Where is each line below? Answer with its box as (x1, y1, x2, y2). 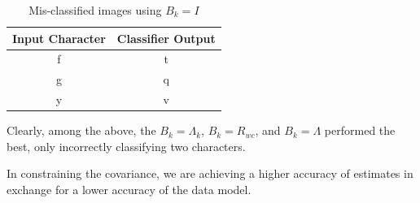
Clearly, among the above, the (7, 122, 156, 139)
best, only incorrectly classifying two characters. (7, 137, 246, 154)
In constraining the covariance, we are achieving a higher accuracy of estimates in (7, 165, 413, 182)
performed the (324, 122, 396, 139)
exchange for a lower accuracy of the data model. (7, 181, 252, 197)
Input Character (12, 29, 106, 46)
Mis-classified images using (28, 2, 162, 18)
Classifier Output (116, 29, 216, 46)
